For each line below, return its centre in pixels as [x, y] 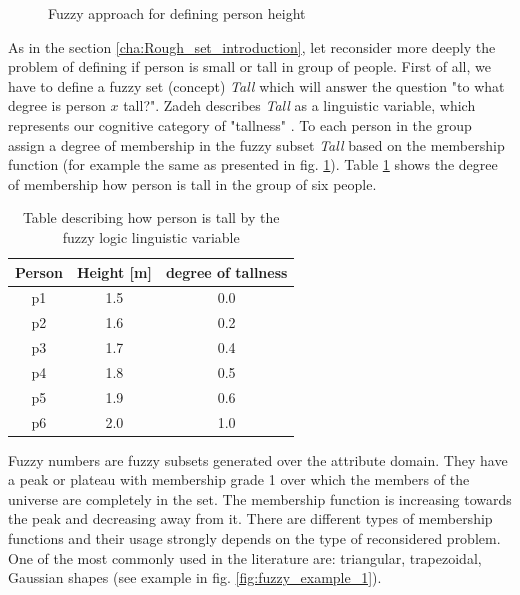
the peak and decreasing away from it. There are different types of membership [250, 518]
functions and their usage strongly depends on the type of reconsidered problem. [254, 538]
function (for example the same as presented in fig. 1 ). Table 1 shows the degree [253, 164]
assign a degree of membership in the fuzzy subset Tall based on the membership [256, 144]
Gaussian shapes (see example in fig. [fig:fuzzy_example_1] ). [195, 577]
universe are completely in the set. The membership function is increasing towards [260, 498]
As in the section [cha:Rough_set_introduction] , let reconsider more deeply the [252, 46]
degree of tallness [226, 271]
